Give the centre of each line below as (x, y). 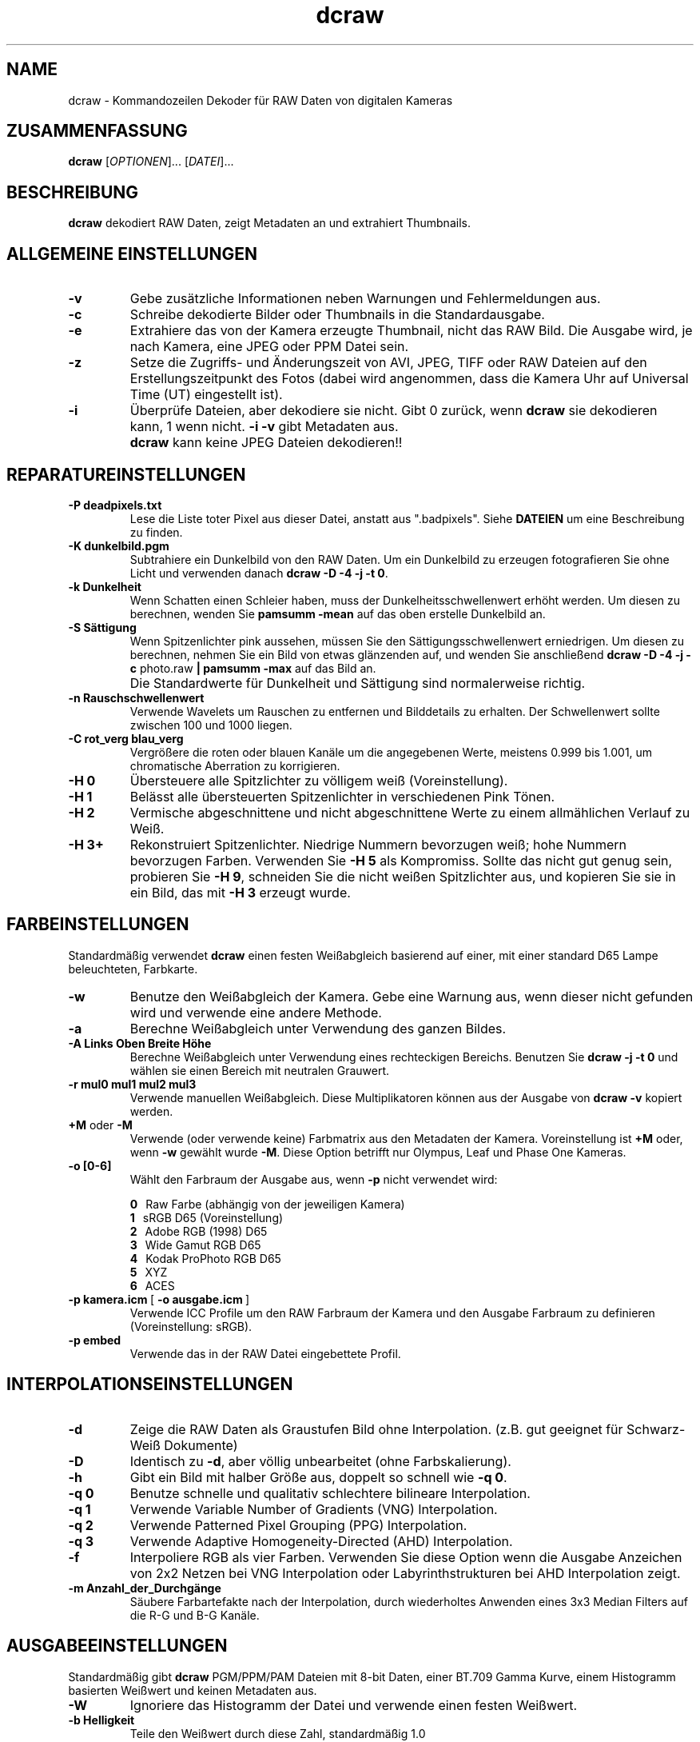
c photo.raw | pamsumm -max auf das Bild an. (253, 668)
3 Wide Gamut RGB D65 (195, 1245)
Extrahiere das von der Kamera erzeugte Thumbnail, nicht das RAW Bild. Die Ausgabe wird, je (411, 331)
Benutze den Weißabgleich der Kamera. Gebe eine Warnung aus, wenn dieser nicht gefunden (412, 996)
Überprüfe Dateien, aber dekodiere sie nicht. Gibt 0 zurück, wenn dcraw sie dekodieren (394, 411)
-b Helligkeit (101, 1720)
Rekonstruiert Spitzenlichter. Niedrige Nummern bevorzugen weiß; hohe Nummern (378, 844)
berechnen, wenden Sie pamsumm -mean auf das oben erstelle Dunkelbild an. (338, 613)
